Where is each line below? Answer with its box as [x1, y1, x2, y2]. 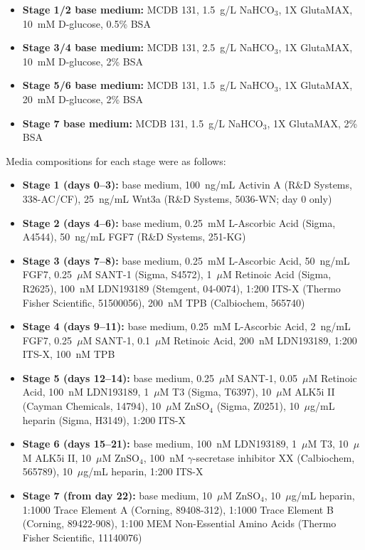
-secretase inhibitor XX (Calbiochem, [192, 450, 355, 465]
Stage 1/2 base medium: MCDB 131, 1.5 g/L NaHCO [22, 2, 275, 16]
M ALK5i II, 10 [22, 450, 92, 465]
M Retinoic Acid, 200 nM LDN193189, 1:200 [161, 332, 357, 347]
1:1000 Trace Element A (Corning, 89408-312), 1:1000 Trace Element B [22, 502, 334, 517]
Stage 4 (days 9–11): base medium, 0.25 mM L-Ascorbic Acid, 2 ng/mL [22, 319, 351, 334]
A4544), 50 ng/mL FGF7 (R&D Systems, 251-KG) [22, 229, 246, 244]
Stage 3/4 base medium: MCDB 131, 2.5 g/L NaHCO [22, 40, 275, 55]
